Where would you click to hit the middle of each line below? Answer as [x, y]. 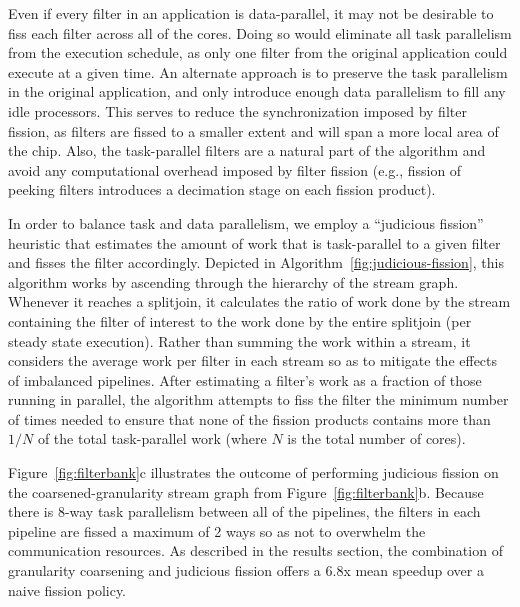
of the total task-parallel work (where [152, 438]
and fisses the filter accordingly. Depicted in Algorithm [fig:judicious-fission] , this [256, 262]
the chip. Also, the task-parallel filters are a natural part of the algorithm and [247, 150]
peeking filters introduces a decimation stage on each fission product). [222, 189]
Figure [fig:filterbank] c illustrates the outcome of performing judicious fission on [253, 472]
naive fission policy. [67, 589]
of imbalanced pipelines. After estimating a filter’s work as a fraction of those [245, 379]
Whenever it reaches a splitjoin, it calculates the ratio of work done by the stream [259, 301]
